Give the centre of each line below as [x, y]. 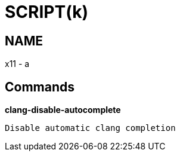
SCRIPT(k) [46, 12]
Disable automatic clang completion [90, 128]
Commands [40, 87]
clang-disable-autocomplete [63, 110]
